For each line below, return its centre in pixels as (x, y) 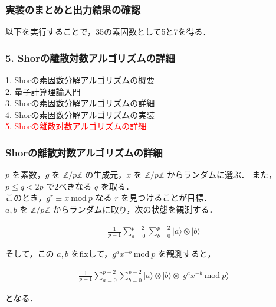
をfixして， (92, 253)
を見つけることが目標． (167, 197)
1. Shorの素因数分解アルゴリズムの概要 (80, 80)
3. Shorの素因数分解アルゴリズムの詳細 (80, 103)
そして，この (30, 253)
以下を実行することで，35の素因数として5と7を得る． (108, 32)
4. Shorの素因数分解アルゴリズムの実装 (80, 114)
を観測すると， (187, 253)
